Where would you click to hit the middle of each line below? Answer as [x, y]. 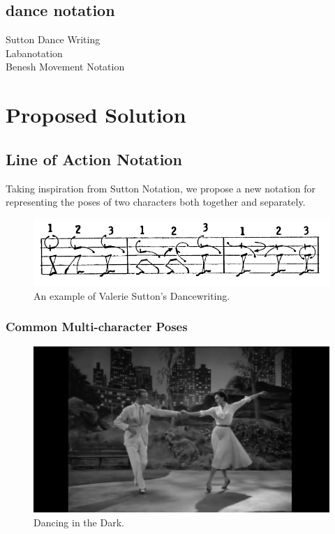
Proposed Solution [96, 115]
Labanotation [34, 53]
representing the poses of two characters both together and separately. [156, 202]
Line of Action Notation [94, 159]
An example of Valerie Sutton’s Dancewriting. [132, 295]
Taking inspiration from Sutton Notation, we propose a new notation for [161, 188]
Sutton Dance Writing [53, 39]
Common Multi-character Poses [97, 327]
